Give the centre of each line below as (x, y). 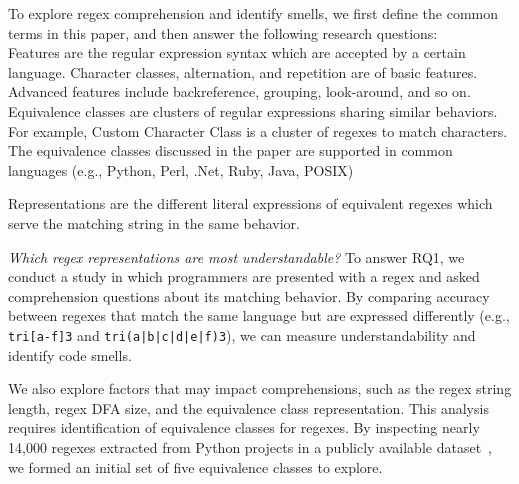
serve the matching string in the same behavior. (154, 222)
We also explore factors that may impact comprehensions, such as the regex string (260, 388)
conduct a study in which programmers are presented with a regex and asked (244, 276)
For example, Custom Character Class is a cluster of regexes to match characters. (258, 130)
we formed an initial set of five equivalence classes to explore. (195, 466)
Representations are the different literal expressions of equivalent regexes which (250, 203)
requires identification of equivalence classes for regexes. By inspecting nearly (244, 427)
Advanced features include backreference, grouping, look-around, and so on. (239, 91)
